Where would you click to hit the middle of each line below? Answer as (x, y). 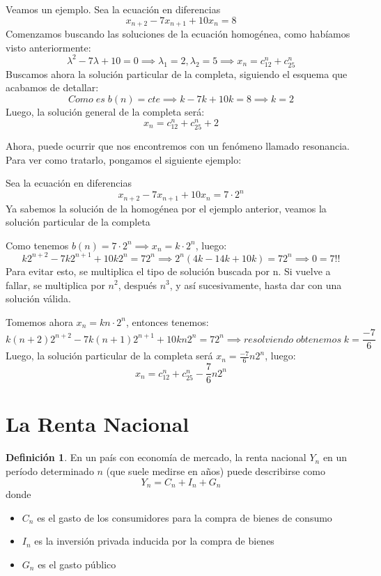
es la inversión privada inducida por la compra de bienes (154, 541)
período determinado (50, 470)
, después (138, 285)
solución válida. (38, 298)
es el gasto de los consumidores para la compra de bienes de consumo (185, 517)
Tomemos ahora (39, 321)
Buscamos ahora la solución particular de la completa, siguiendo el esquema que (177, 73)
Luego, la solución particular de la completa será (109, 356)
